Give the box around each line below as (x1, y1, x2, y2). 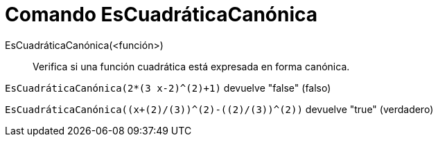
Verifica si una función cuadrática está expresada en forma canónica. (33, 60, 350, 72)
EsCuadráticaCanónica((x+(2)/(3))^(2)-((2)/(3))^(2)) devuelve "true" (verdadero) (5, 103, 434, 115)
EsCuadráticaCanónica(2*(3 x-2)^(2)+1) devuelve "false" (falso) (5, 81, 331, 94)
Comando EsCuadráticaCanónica (5, 3, 318, 26)
